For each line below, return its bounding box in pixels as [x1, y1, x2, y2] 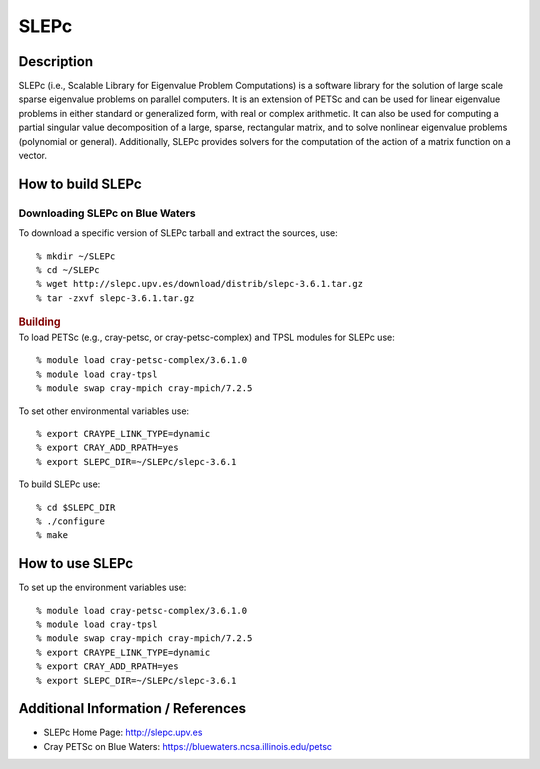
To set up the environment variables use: [18, 581, 187, 594]
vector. [18, 150, 48, 162]
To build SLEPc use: [18, 478, 101, 490]
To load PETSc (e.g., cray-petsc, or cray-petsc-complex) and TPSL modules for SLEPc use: [18, 331, 395, 343]
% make [36, 530, 69, 541]
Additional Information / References [18, 700, 247, 717]
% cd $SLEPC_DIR [36, 501, 116, 513]
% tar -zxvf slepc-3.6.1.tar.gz [36, 292, 195, 304]
